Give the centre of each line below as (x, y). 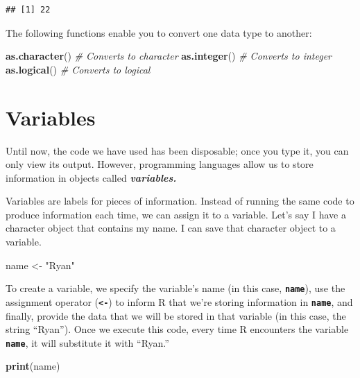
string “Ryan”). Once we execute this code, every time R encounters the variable (177, 329)
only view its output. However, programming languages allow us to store (160, 164)
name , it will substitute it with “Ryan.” (87, 342)
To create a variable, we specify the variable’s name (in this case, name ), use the (175, 288)
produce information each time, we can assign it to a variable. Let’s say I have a (176, 214)
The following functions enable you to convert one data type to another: (159, 32)
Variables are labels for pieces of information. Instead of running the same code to (180, 201)
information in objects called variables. (91, 177)
